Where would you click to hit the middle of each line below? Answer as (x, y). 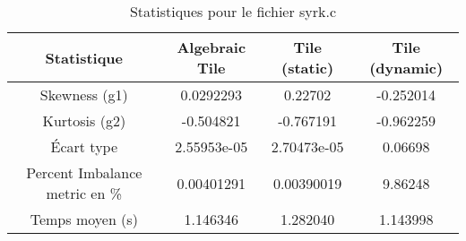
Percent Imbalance (84, 172)
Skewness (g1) (84, 95)
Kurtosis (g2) (84, 120)
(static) (308, 68)
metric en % (84, 193)
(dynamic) (406, 68)
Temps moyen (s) (84, 219)
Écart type (84, 146)
